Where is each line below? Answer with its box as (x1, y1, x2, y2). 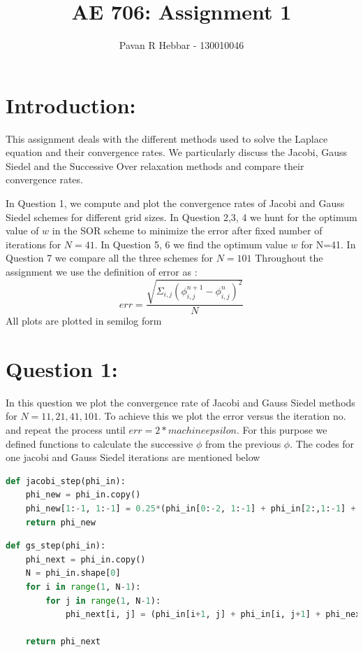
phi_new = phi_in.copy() (25, 490, 141, 500)
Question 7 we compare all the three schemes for (6, 250, 214, 265)
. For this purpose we (236, 423, 327, 437)
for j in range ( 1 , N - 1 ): (45, 595, 161, 606)
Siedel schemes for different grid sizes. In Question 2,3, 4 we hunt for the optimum (6, 209, 357, 224)
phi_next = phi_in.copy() (25, 554, 146, 565)
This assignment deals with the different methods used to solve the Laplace (6, 131, 328, 146)
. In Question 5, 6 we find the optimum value (94, 236, 288, 251)
